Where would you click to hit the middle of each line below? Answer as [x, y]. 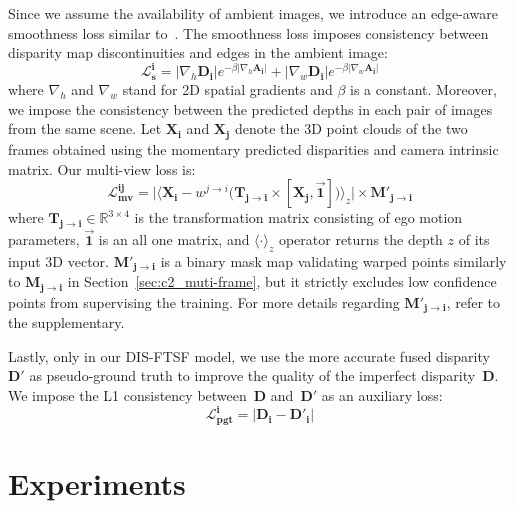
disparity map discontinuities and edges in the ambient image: [198, 52]
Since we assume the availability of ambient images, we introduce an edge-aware [253, 13]
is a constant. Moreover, [423, 89]
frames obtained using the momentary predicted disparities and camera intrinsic [253, 148]
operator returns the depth [360, 239]
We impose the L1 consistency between [127, 395]
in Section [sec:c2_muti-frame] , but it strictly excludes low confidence [282, 281]
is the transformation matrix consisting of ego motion [298, 217]
